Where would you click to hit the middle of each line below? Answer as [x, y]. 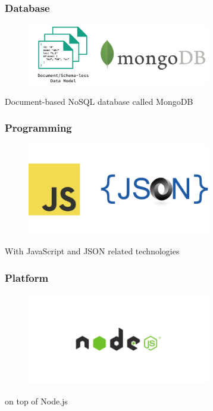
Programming [38, 128]
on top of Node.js [36, 401]
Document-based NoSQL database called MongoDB [99, 101]
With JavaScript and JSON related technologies [92, 251]
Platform [27, 277]
